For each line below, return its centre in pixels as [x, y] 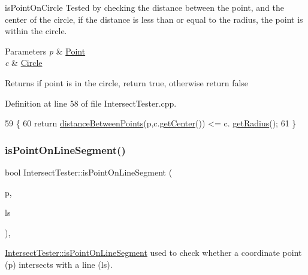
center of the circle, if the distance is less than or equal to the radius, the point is [154, 19]
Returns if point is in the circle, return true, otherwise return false [127, 82]
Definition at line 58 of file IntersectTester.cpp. [91, 103]
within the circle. [36, 31]
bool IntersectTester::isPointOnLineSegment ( [89, 172]
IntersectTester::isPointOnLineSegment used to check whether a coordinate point [153, 253]
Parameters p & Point [45, 51]
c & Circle [24, 63]
